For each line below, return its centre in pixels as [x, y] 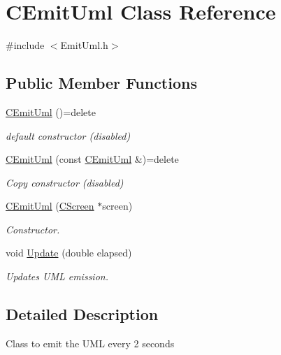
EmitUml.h [84, 45]
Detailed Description [82, 314]
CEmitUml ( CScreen [50, 206]
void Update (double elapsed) [69, 253]
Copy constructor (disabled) [65, 182]
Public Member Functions [101, 83]
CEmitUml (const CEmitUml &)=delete [92, 159]
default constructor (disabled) [68, 135]
